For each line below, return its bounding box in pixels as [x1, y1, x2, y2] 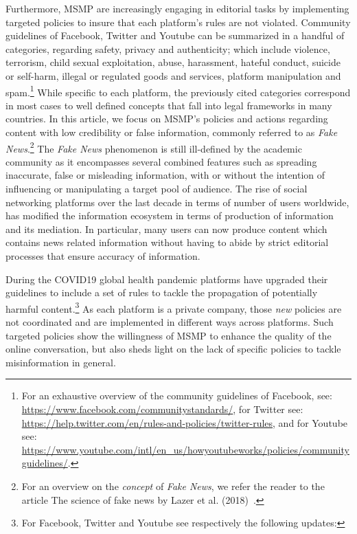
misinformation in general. [5, 355, 116, 369]
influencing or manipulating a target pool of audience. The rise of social [5, 181, 308, 196]
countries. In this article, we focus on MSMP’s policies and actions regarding [5, 111, 328, 126]
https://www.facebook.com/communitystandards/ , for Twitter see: [21, 402, 303, 416]
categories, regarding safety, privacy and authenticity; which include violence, [5, 41, 330, 56]
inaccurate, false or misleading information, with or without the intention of [5, 168, 325, 182]
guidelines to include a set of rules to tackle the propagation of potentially [5, 285, 318, 300]
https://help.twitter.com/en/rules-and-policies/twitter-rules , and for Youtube [21, 415, 348, 430]
